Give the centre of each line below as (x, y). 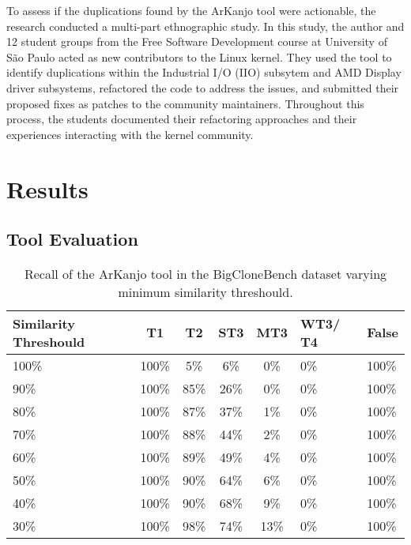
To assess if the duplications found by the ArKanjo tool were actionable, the (191, 10)
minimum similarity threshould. (205, 291)
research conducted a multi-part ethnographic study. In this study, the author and (205, 26)
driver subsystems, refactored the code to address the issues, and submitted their (203, 87)
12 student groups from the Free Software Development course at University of (197, 41)
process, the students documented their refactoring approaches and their (182, 119)
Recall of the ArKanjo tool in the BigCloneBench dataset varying (205, 273)
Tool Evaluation (72, 239)
